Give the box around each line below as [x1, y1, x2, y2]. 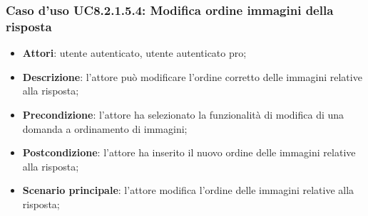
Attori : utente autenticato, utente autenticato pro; [22, 45, 247, 60]
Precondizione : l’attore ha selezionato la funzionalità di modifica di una [22, 107, 344, 121]
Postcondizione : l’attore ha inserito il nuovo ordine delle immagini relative [22, 145, 356, 160]
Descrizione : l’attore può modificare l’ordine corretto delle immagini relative [22, 69, 362, 84]
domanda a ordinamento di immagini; [22, 121, 188, 136]
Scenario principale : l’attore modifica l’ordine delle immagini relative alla [22, 183, 354, 198]
